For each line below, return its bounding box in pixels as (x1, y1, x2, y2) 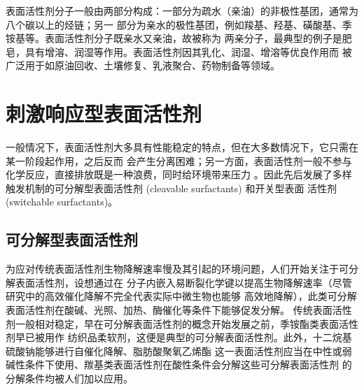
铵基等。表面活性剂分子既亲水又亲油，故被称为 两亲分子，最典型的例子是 (6, 31, 342, 45)
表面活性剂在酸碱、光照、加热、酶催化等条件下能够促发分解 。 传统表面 (6, 303, 332, 317)
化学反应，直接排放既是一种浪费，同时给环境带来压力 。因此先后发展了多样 (6, 167, 352, 182)
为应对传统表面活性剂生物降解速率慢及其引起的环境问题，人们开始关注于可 (6, 261, 349, 276)
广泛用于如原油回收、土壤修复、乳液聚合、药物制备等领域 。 (6, 58, 280, 73)
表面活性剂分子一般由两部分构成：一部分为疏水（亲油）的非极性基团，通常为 (6, 3, 358, 17)
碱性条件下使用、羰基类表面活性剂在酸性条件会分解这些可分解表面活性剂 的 (6, 357, 352, 372)
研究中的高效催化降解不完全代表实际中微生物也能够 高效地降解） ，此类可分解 (6, 289, 357, 303)
